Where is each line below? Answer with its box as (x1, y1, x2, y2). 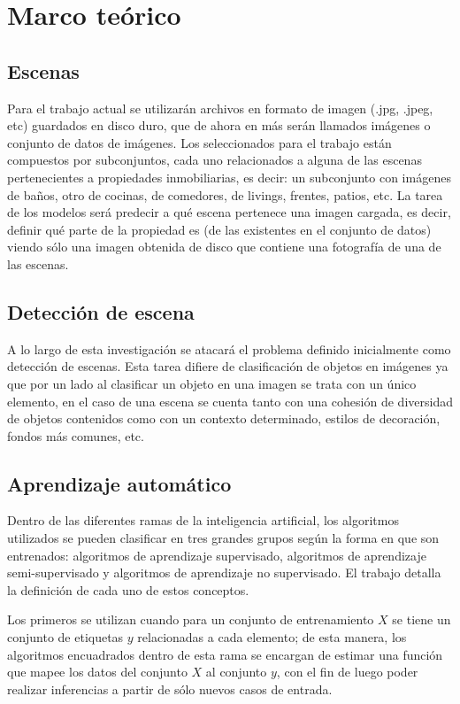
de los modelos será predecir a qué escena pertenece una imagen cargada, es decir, (7, 203, 451, 221)
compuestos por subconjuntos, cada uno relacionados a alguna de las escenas (7, 151, 422, 169)
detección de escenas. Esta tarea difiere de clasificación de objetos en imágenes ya (7, 357, 448, 375)
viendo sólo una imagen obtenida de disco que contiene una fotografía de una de (7, 237, 441, 256)
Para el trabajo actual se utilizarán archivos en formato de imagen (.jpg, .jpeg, (7, 98, 433, 117)
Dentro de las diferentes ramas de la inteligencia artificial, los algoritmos (7, 511, 399, 530)
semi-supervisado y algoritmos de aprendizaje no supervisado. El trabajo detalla (7, 563, 441, 582)
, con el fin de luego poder (276, 662, 418, 681)
